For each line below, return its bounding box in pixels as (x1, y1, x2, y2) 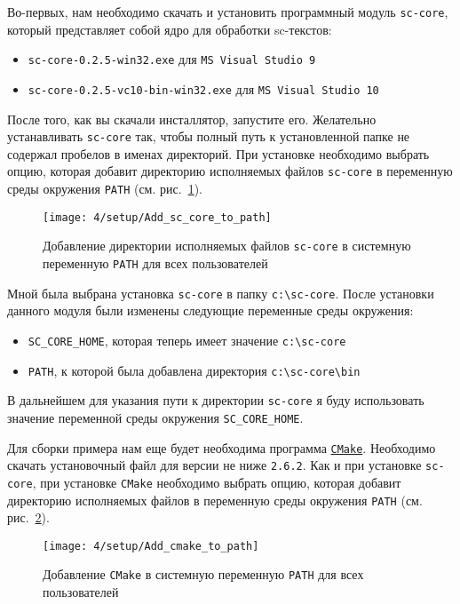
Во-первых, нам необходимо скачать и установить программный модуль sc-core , (7, 3, 448, 20)
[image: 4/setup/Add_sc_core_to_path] (43, 211, 272, 224)
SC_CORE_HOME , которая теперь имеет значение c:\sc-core (28, 330, 346, 349)
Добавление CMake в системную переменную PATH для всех (43, 565, 364, 584)
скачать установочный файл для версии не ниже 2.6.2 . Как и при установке (7, 456, 422, 474)
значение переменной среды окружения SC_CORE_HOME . (7, 408, 304, 426)
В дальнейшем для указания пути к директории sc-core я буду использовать (7, 391, 424, 409)
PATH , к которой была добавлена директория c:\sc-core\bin (28, 361, 361, 379)
